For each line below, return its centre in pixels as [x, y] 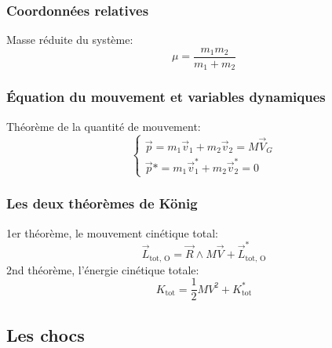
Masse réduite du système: [70, 40]
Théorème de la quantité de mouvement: [104, 126]
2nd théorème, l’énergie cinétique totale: [103, 269]
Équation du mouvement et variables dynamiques [166, 97]
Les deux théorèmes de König [102, 203]
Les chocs [46, 334]
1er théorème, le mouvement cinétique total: [112, 232]
